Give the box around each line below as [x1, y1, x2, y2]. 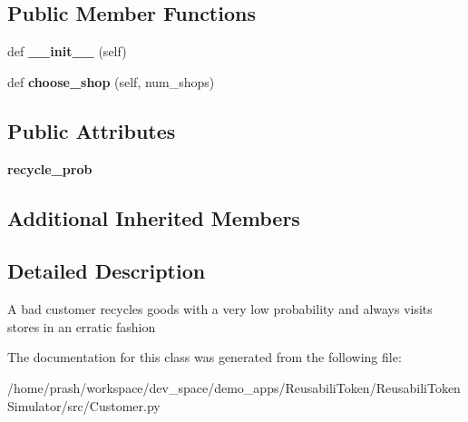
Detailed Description [7, 257, 206, 285]
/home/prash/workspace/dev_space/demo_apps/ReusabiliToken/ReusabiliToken [7, 378, 461, 397]
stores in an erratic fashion [7, 317, 156, 336]
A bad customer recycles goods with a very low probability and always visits [7, 299, 433, 319]
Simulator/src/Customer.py [7, 396, 161, 415]
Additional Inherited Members [7, 203, 300, 231]
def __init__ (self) [7, 42, 127, 61]
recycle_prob [7, 159, 93, 178]
